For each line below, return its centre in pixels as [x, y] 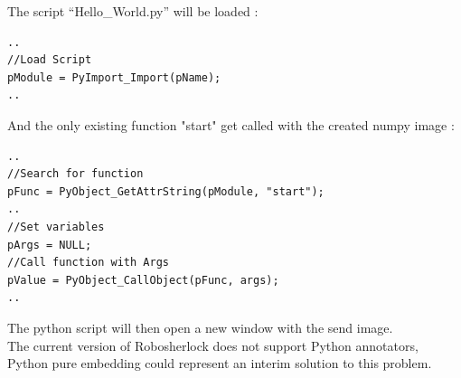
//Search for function [75, 174]
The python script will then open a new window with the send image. [200, 327]
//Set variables [56, 227]
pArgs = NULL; [50, 245]
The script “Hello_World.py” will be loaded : [133, 11]
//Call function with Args [88, 263]
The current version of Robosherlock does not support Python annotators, [213, 345]
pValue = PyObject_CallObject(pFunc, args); [143, 280]
